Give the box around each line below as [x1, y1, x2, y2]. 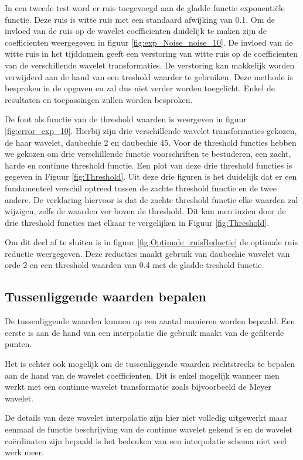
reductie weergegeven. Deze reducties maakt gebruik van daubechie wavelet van [5, 247, 290, 259]
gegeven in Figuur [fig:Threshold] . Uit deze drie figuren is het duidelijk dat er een [5, 170, 297, 183]
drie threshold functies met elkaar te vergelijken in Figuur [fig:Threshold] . [5, 216, 270, 228]
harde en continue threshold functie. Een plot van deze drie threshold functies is [5, 159, 292, 171]
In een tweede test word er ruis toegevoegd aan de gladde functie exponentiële [5, 2, 285, 13]
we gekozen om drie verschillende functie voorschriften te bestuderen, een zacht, [5, 147, 291, 160]
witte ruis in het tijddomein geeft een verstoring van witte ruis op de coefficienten [5, 47, 298, 60]
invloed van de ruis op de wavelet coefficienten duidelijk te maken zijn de [5, 25, 267, 37]
